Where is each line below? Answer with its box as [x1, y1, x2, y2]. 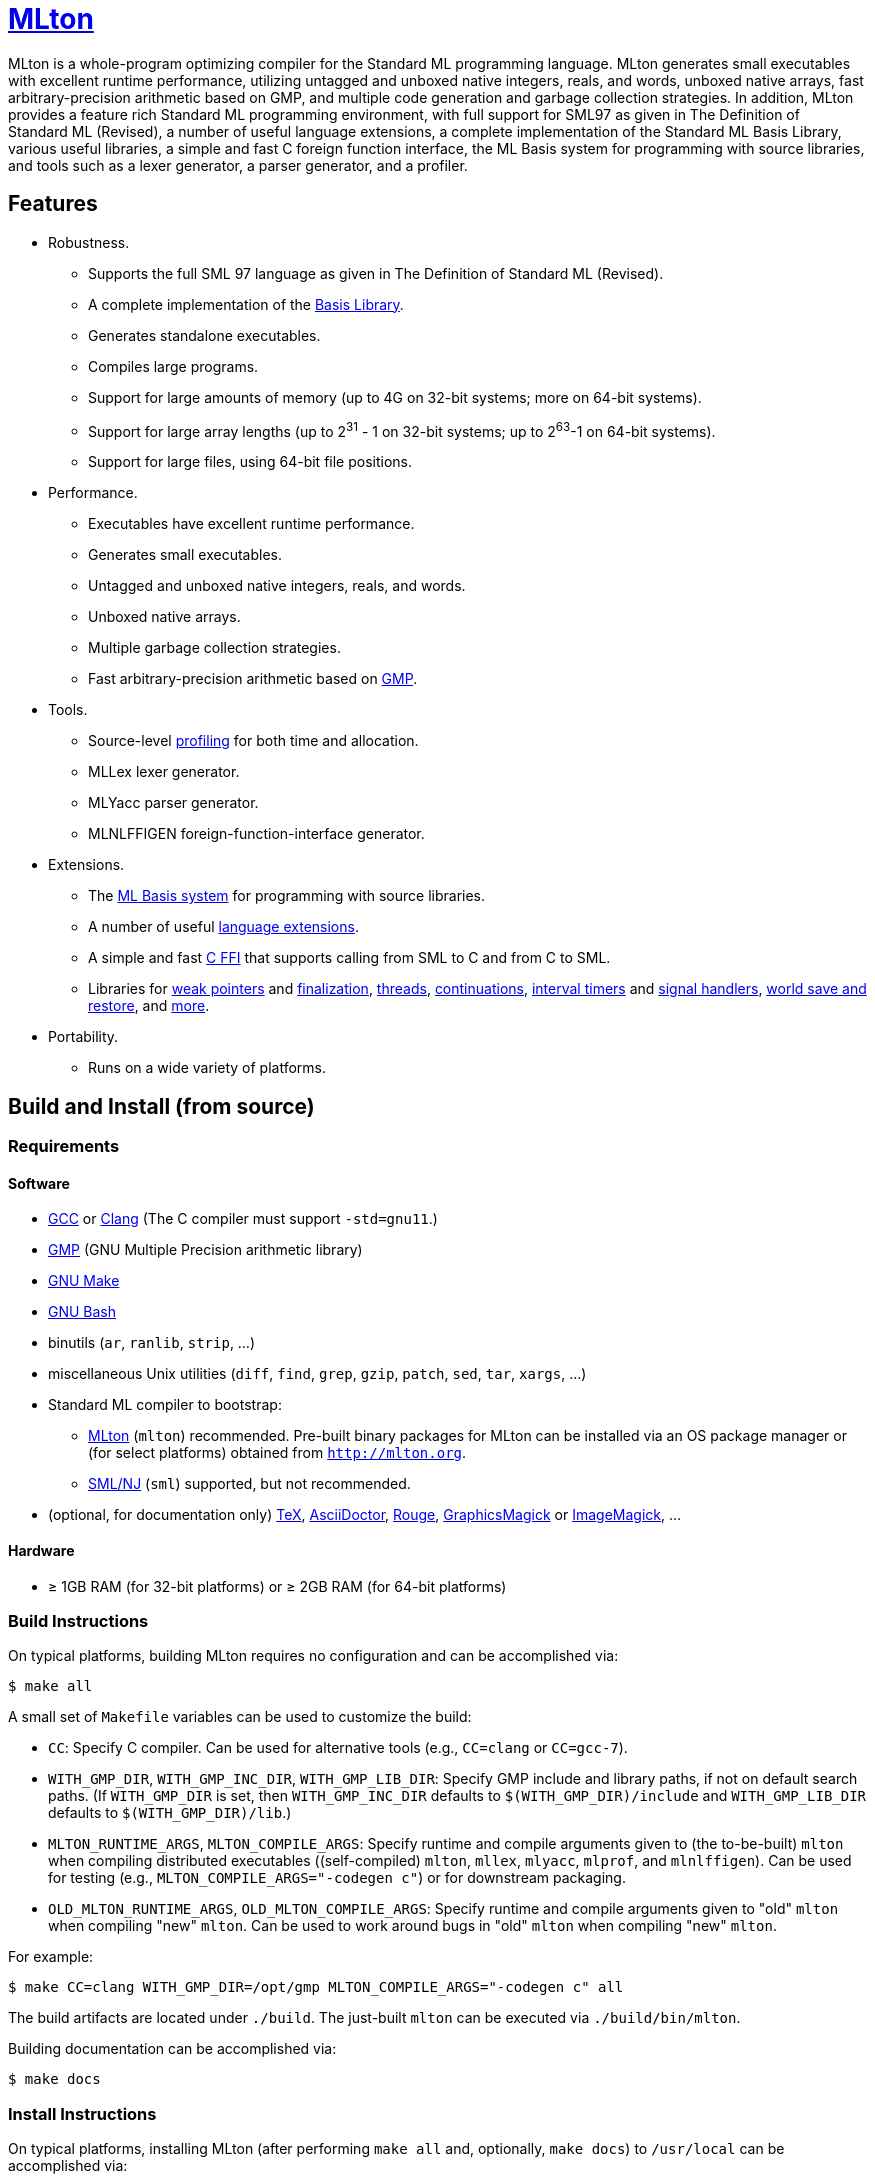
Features [8, 191, 98, 217]
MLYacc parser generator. [88, 794, 259, 812]
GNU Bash [48, 1303, 117, 1321]
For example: [8, 1948, 94, 1966]
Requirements [8, 1136, 120, 1157]
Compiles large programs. [88, 357, 259, 375]
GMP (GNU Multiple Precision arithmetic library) [48, 1241, 363, 1259]
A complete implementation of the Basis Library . [88, 295, 404, 313]
